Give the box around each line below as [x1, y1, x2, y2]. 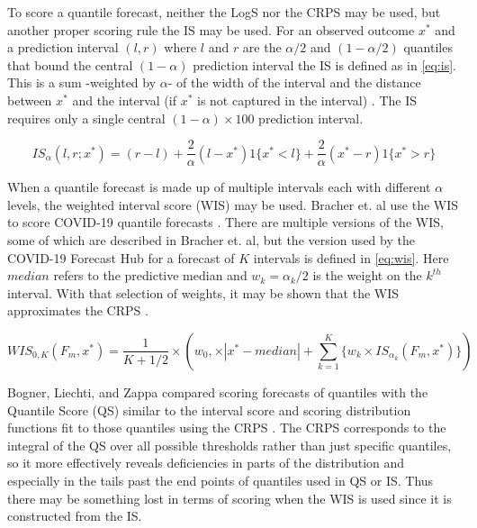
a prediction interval [7, 38, 119, 57]
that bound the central [7, 55, 133, 74]
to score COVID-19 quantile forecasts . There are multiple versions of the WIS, [7, 213, 444, 232]
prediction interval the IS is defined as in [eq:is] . [193, 55, 456, 74]
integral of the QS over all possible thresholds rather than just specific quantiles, [7, 435, 452, 454]
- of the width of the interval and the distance [167, 73, 421, 92]
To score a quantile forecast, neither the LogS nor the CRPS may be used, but [7, 3, 441, 21]
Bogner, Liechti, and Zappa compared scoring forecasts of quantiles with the [7, 382, 428, 401]
